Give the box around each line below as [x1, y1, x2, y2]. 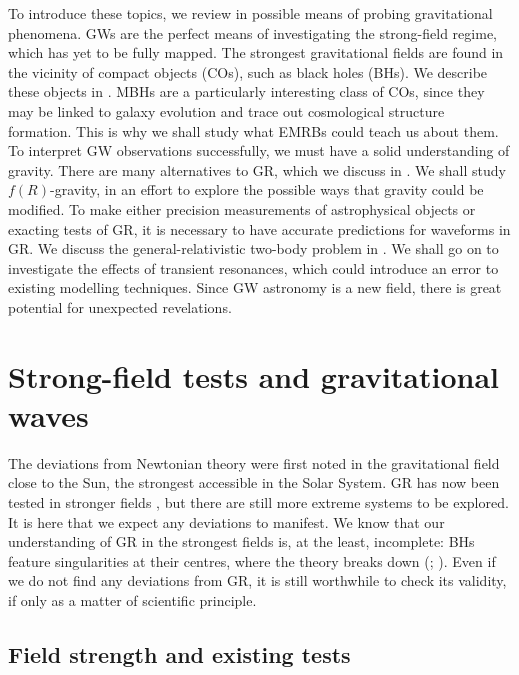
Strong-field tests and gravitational [8, 355, 500, 396]
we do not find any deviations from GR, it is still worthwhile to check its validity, [8, 570, 507, 591]
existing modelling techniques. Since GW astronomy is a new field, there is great [8, 277, 502, 298]
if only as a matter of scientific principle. [8, 589, 257, 610]
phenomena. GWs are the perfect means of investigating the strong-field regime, [8, 22, 497, 43]
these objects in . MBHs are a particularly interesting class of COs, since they [8, 81, 485, 102]
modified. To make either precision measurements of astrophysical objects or [8, 198, 476, 219]
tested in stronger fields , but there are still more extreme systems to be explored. [8, 492, 509, 512]
